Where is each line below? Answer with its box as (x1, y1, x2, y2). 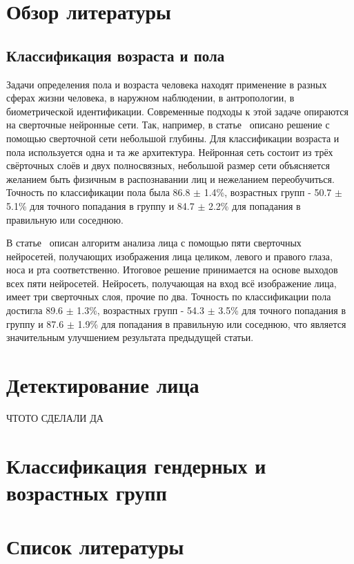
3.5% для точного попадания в (218, 303, 346, 318)
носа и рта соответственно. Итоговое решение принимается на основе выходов (6, 262, 338, 277)
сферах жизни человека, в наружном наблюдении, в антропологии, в (6, 90, 295, 105)
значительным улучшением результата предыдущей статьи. (6, 330, 254, 344)
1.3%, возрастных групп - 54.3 (77, 303, 204, 318)
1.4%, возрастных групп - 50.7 (204, 185, 332, 200)
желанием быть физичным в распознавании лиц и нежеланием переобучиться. (6, 171, 335, 186)
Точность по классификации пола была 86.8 (6, 185, 190, 200)
